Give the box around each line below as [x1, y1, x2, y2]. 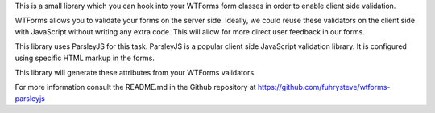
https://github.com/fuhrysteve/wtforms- [258, 83, 391, 92]
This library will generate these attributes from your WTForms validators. [14, 67, 257, 77]
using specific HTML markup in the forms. [14, 53, 155, 63]
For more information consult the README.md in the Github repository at [14, 83, 257, 92]
